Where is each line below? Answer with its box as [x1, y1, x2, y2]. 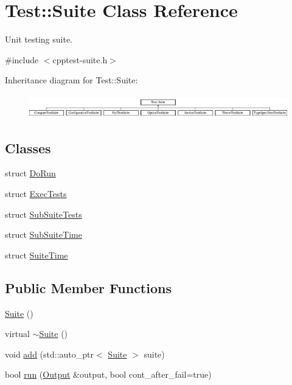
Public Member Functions [5, 278, 172, 297]
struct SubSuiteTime [5, 228, 82, 241]
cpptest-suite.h [52, 53, 108, 66]
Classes [5, 138, 51, 157]
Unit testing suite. [5, 33, 72, 46]
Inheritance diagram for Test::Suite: [5, 74, 138, 86]
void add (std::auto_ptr [5, 347, 94, 360]
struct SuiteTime [5, 248, 68, 261]
